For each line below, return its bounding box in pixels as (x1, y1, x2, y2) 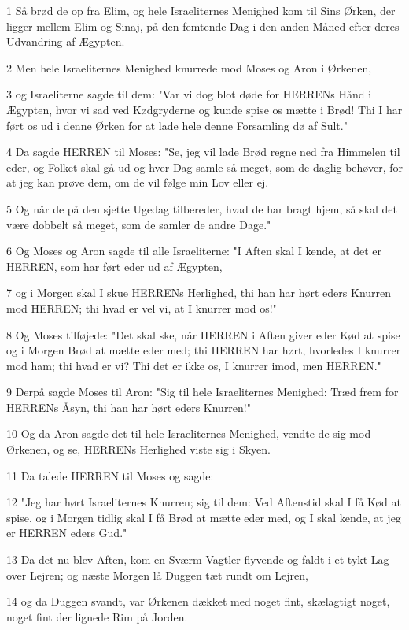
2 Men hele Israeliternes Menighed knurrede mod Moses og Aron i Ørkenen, (6, 59, 372, 76)
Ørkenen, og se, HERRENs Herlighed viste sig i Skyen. (6, 441, 271, 458)
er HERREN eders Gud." (6, 524, 127, 541)
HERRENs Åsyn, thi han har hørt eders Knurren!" (6, 398, 251, 415)
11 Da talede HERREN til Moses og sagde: (6, 467, 214, 484)
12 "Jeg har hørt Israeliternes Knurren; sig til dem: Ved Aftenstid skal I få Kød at (6, 494, 401, 510)
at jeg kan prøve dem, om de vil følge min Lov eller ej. (6, 174, 269, 191)
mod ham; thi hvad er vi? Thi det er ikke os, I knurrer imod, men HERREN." (6, 357, 381, 373)
